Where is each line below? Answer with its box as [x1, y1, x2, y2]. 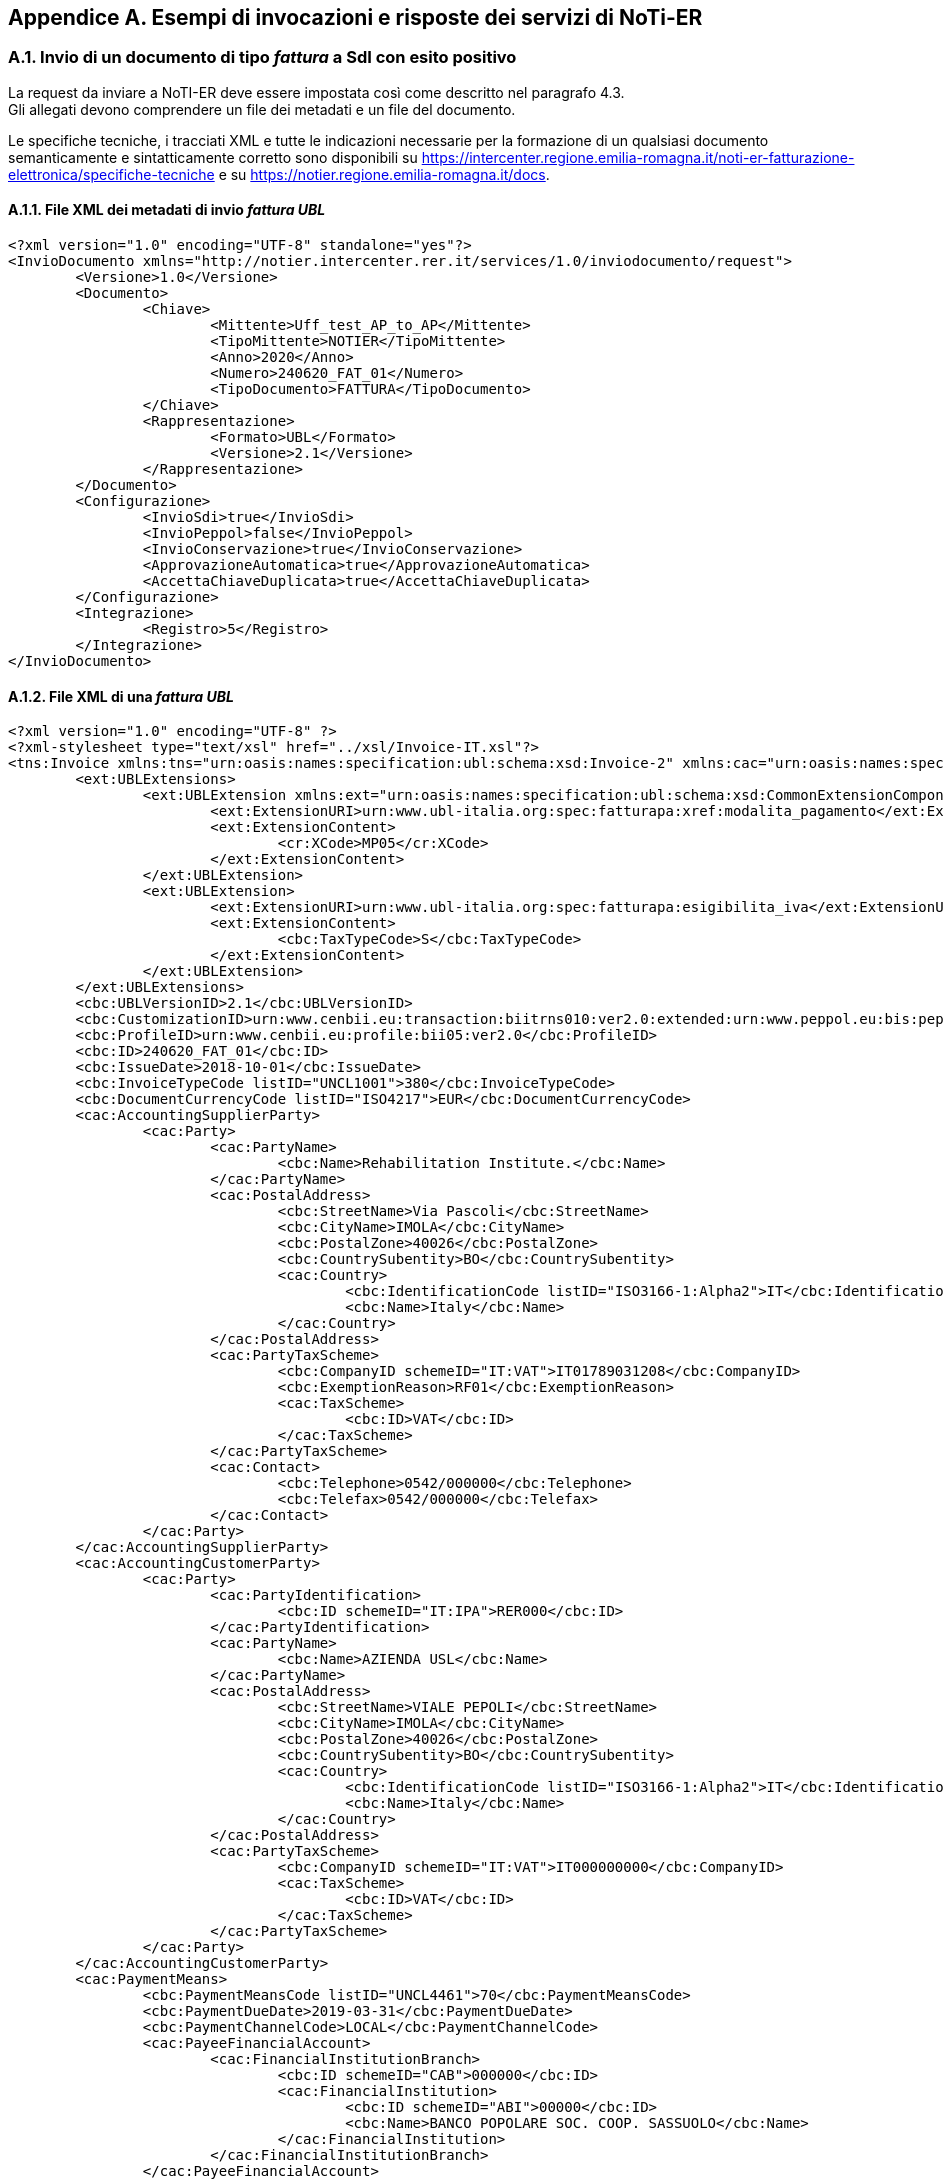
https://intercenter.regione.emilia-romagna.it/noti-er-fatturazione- [421, 148, 855, 166]
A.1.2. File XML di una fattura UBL [8, 687, 234, 705]
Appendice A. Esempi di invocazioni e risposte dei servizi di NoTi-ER [8, 5, 703, 30]
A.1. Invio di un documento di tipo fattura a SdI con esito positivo [8, 47, 517, 68]
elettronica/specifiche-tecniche [8, 165, 215, 183]
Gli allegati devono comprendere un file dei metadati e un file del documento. [8, 100, 516, 118]
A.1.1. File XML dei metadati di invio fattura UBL [8, 201, 326, 219]
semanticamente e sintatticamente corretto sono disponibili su [8, 148, 418, 166]
